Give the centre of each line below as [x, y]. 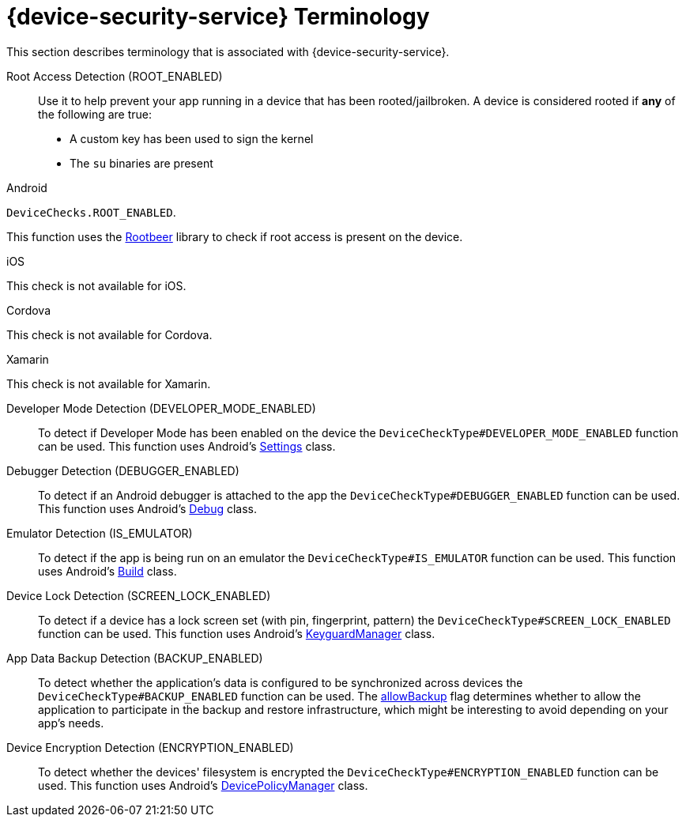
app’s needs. [71, 723]
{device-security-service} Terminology [218, 17]
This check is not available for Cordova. [109, 334]
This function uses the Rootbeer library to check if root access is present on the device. [235, 236]
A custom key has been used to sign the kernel [192, 138]
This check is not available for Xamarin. [109, 383]
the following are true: [95, 114]
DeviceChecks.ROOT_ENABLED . [91, 212]
